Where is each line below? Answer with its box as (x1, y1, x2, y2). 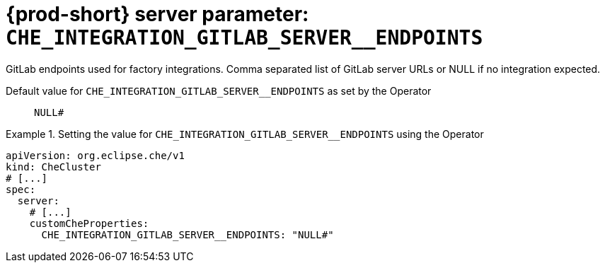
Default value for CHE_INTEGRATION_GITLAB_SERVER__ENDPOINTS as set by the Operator (6, 84, 432, 97)
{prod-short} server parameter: (6, 2, 309, 26)
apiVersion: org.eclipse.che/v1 (6, 149, 185, 161)
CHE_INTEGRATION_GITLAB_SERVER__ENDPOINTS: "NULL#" (41, 228, 334, 240)
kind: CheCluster (6, 161, 101, 173)
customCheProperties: (29, 217, 149, 229)
